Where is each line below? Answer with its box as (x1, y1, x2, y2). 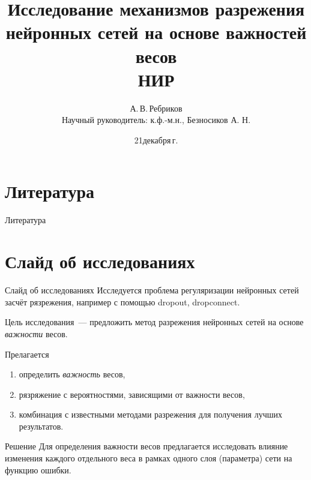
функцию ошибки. (5, 463, 71, 476)
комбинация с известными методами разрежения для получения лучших (19, 408, 282, 421)
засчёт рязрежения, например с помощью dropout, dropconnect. (5, 295, 240, 308)
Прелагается (5, 347, 49, 360)
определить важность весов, (19, 368, 125, 380)
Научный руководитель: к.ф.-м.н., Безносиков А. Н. (61, 113, 251, 126)
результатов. (19, 419, 64, 432)
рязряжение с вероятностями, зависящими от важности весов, (19, 388, 245, 400)
